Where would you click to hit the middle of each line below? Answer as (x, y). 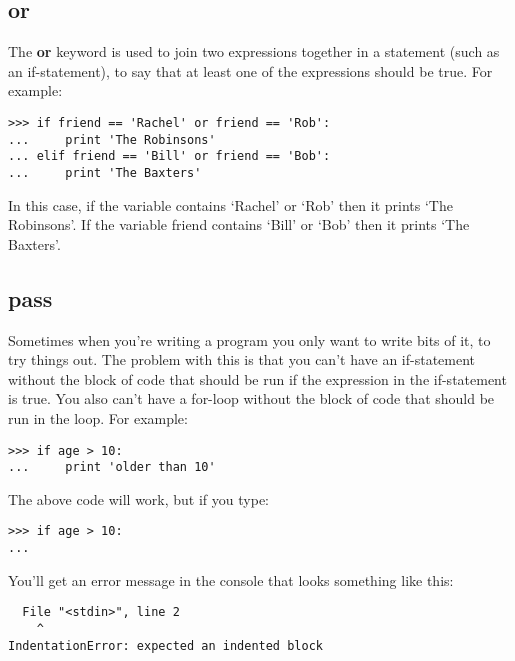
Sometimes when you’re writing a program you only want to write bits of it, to (249, 339)
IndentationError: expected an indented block (165, 645)
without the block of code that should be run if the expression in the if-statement (257, 378)
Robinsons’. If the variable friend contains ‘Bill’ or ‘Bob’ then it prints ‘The (239, 224)
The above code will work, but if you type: (138, 498)
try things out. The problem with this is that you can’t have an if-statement (242, 359)
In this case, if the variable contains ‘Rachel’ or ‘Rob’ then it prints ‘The (230, 204)
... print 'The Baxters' (105, 172)
